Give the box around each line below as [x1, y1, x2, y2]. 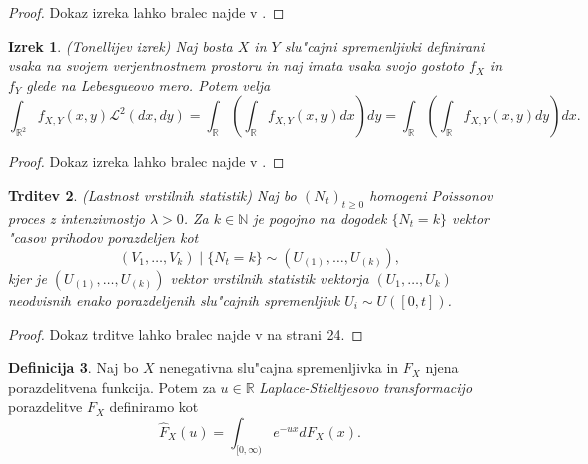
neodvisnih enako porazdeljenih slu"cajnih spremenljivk [8, 289, 340, 310]
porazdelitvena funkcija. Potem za [8, 376, 216, 397]
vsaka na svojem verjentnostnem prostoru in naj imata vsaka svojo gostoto [8, 55, 465, 76]
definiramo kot [109, 396, 199, 417]
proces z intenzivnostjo [8, 207, 145, 228]
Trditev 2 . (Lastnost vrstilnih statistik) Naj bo [8, 184, 297, 205]
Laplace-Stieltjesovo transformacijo [259, 376, 473, 397]
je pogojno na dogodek [253, 207, 387, 228]
